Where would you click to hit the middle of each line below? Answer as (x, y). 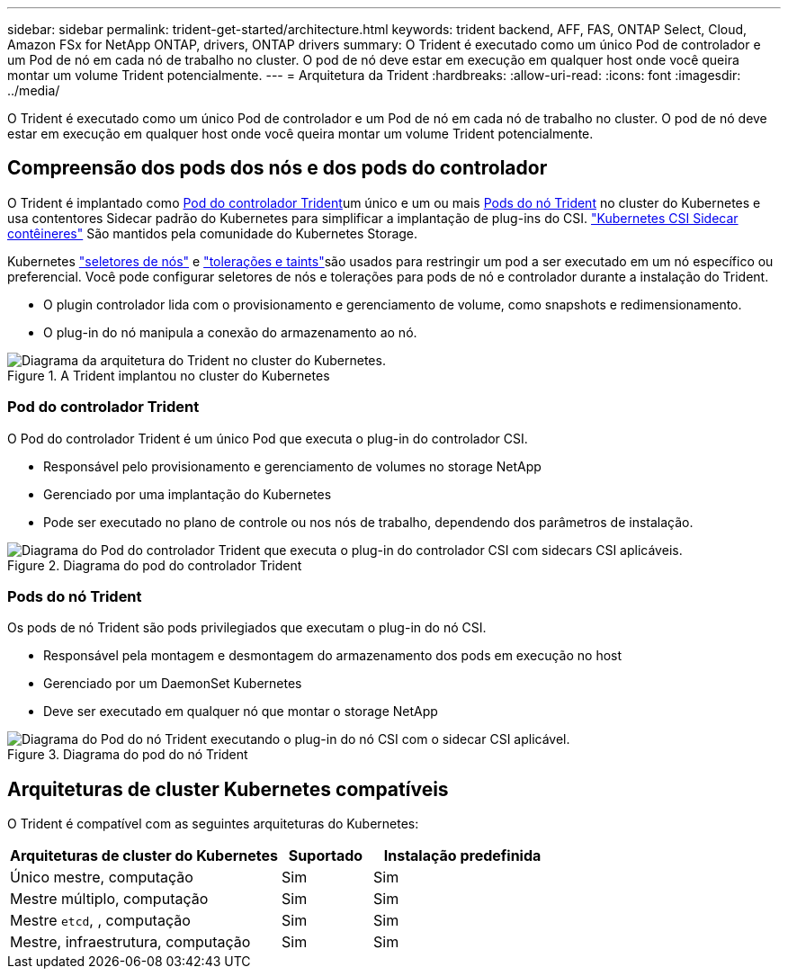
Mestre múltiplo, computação (109, 899)
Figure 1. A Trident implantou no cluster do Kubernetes (169, 375)
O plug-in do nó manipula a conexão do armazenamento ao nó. (230, 332)
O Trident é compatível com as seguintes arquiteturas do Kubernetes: (213, 824)
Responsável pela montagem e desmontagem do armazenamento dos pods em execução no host (333, 656)
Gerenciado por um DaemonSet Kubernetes (173, 684)
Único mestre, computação (102, 878)
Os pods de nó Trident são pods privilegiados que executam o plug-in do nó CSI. (247, 628)
